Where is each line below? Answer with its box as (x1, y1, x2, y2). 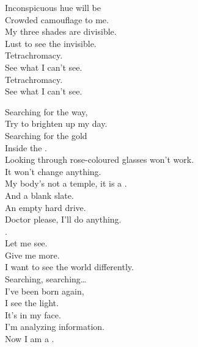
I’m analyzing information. (5, 320, 105, 333)
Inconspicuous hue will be (5, 1, 101, 13)
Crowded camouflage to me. (5, 13, 109, 26)
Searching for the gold (5, 129, 87, 141)
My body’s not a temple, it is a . (5, 177, 127, 190)
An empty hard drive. (5, 201, 86, 213)
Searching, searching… (5, 273, 87, 285)
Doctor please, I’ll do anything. (5, 213, 122, 226)
